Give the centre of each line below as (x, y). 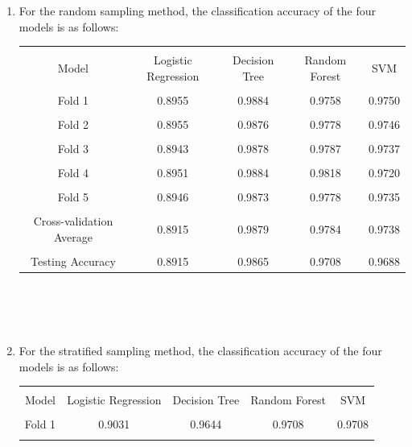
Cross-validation (73, 221)
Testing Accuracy (73, 261)
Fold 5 (73, 197)
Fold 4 (73, 173)
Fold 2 (73, 124)
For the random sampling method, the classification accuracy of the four (197, 10)
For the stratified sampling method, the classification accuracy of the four (200, 350)
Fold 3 (73, 149)
